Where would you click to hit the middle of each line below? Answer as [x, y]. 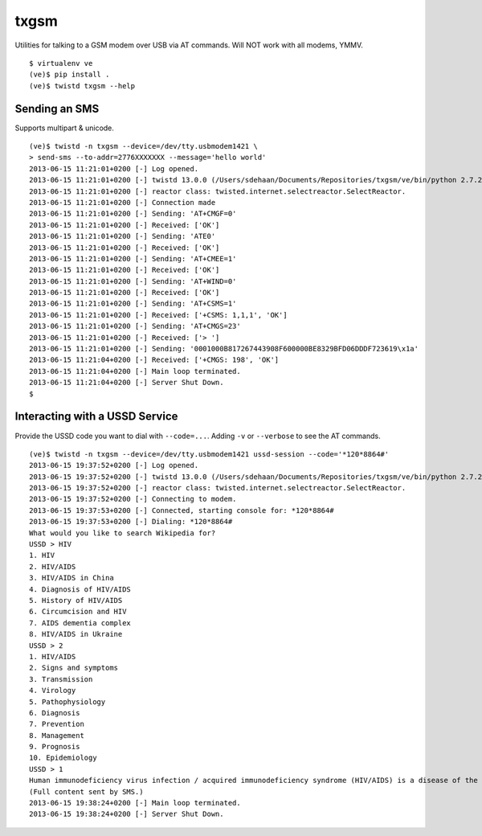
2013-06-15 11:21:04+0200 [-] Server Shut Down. [127, 383]
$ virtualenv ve [61, 63]
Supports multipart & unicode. [64, 128]
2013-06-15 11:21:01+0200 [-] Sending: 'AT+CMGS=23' [135, 326]
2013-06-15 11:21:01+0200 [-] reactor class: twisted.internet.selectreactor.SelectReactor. [218, 191]
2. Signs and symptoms [74, 668]
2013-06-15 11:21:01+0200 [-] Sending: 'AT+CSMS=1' [133, 304]
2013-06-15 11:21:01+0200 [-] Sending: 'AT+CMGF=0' [133, 214]
